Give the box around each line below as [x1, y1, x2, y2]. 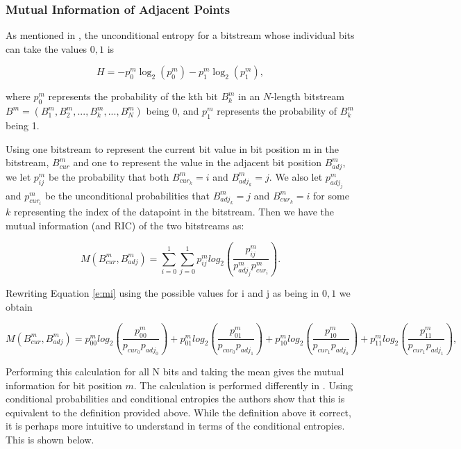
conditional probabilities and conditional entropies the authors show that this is [6, 391, 345, 406]
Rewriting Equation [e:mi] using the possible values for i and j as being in [6, 286, 319, 300]
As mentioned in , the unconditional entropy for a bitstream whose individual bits [6, 28, 355, 42]
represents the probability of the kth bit [48, 89, 218, 104]
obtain [6, 299, 33, 313]
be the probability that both [48, 169, 169, 183]
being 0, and [146, 104, 199, 118]
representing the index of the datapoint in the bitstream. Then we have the [13, 204, 335, 219]
